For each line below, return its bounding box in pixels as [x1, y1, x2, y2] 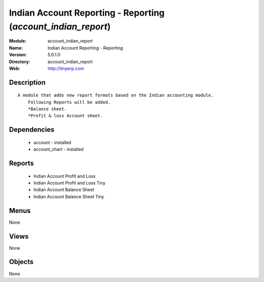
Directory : [9, 59, 30, 65]
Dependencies [9, 125, 55, 134]
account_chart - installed [33, 146, 84, 152]
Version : [9, 52, 27, 58]
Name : [9, 45, 23, 51]
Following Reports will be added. [27, 99, 111, 105]
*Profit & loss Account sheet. [27, 113, 103, 118]
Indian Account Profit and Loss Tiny [33, 180, 106, 186]
